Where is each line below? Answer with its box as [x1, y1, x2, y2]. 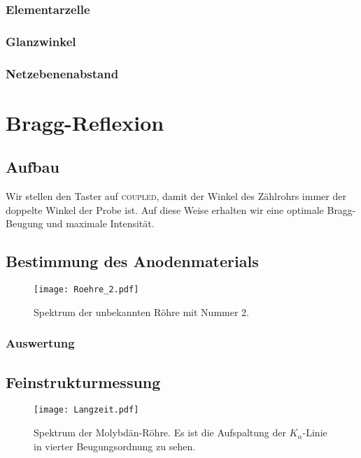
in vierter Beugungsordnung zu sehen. [34, 438, 196, 453]
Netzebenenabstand [6, 64, 119, 82]
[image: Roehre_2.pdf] [34, 285, 139, 295]
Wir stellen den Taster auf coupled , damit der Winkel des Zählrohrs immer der [6, 189, 346, 203]
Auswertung [6, 334, 75, 352]
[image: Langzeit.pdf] [34, 405, 139, 415]
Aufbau [6, 156, 59, 178]
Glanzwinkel [6, 32, 76, 50]
